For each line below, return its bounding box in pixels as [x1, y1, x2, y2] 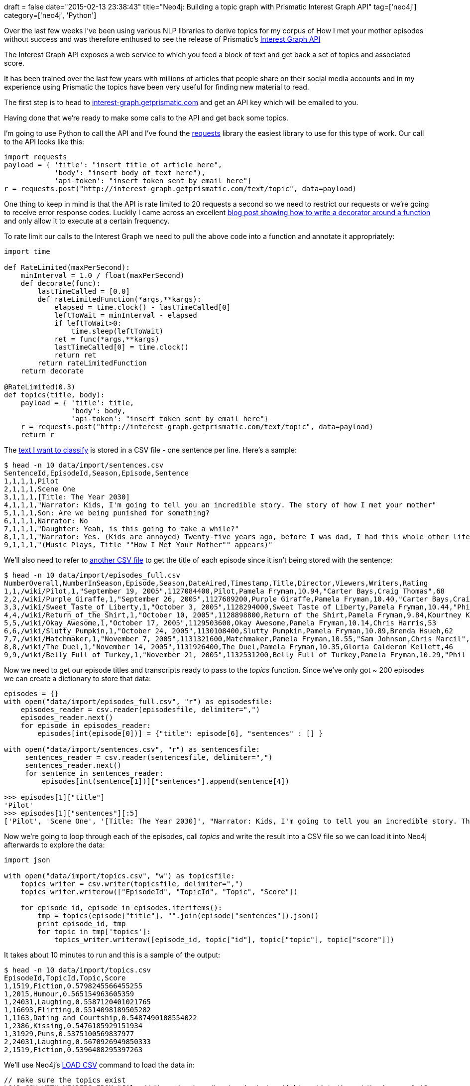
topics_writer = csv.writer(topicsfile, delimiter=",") [20, 880, 243, 888]
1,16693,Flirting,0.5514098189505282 [4, 1006, 151, 1014]
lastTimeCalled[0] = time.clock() [54, 343, 189, 351]
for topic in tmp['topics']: [37, 928, 151, 936]
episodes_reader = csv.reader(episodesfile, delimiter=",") [20, 706, 260, 714]
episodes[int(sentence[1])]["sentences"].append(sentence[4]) [41, 777, 290, 785]
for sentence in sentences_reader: [25, 769, 164, 777]
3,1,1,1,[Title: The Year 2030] [4, 493, 130, 501]
